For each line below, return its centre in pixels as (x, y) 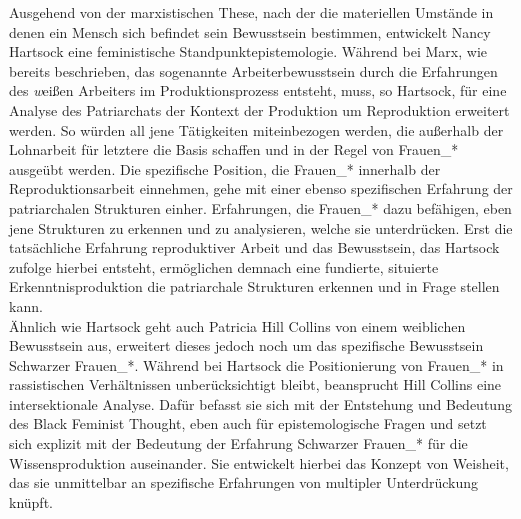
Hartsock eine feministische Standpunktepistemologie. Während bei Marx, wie (248, 51)
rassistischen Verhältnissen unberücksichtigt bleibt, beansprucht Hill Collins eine (255, 384)
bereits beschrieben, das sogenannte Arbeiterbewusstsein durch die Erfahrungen (253, 70)
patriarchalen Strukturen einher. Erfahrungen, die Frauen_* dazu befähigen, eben (260, 207)
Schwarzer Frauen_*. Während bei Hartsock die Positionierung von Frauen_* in (256, 364)
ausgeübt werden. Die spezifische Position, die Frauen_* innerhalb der (225, 168)
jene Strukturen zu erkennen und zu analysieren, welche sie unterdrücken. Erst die (261, 227)
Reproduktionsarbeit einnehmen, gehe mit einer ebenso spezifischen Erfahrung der (261, 188)
